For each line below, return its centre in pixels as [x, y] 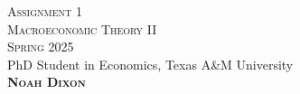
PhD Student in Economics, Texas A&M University [150, 64]
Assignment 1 [45, 11]
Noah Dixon [47, 82]
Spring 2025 [41, 47]
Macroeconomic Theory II [82, 28]
